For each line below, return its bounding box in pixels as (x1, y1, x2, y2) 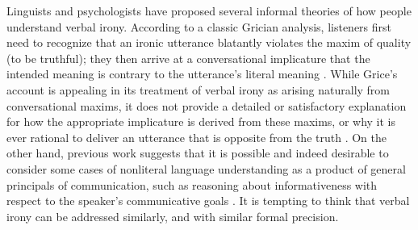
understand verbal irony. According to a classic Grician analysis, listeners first (6, 18, 392, 35)
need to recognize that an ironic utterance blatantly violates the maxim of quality (6, 34, 412, 51)
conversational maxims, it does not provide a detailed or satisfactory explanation (6, 97, 407, 114)
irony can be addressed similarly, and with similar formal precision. (6, 207, 339, 224)
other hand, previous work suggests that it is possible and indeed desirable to (6, 144, 389, 161)
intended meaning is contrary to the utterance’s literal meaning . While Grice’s (6, 65, 398, 82)
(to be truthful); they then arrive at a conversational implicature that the (6, 49, 370, 66)
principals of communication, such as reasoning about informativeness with (6, 176, 378, 193)
